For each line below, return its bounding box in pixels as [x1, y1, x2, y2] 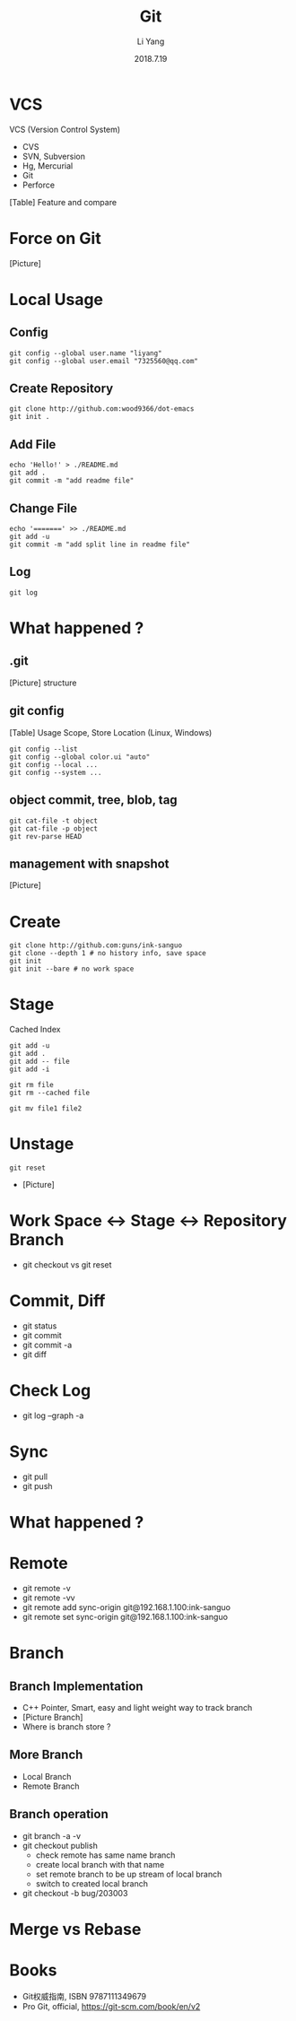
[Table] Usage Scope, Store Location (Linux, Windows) [9, 727, 213, 737]
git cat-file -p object [9, 823, 99, 833]
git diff [22, 1349, 48, 1360]
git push [22, 1480, 53, 1491]
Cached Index [9, 1024, 61, 1035]
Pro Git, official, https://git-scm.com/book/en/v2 [22, 2000, 201, 2011]
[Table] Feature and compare [9, 196, 118, 207]
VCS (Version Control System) [9, 124, 121, 135]
